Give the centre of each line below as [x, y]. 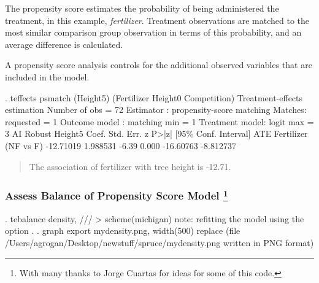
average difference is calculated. [64, 44]
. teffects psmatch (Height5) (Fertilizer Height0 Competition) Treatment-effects [154, 97]
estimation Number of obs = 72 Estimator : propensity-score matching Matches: [156, 110]
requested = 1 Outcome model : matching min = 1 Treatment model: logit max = [159, 121]
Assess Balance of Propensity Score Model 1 [117, 195]
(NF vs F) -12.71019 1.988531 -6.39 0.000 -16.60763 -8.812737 [121, 145]
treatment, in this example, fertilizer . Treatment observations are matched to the [157, 20]
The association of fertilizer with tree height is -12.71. [130, 166]
